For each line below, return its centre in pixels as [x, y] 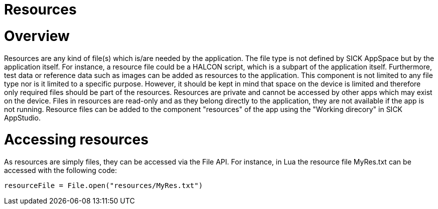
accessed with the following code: [60, 170]
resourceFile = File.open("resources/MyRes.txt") [104, 185]
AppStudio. [23, 117]
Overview [37, 36]
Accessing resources [76, 140]
